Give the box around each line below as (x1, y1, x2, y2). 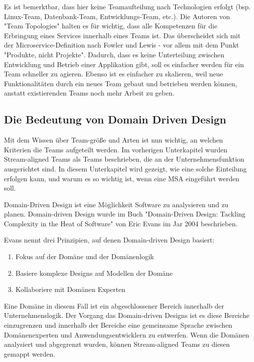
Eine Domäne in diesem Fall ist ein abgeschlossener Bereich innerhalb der (4, 300, 225, 311)
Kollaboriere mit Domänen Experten (15, 284, 125, 294)
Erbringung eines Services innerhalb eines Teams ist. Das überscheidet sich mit (4, 30, 241, 40)
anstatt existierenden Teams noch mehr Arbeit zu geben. (4, 88, 175, 98)
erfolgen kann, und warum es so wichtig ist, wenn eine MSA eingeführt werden (4, 173, 240, 183)
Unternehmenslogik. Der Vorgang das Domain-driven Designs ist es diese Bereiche (4, 310, 250, 320)
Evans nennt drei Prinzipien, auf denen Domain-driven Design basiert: (4, 235, 215, 245)
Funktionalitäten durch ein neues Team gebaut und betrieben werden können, (4, 78, 237, 88)
